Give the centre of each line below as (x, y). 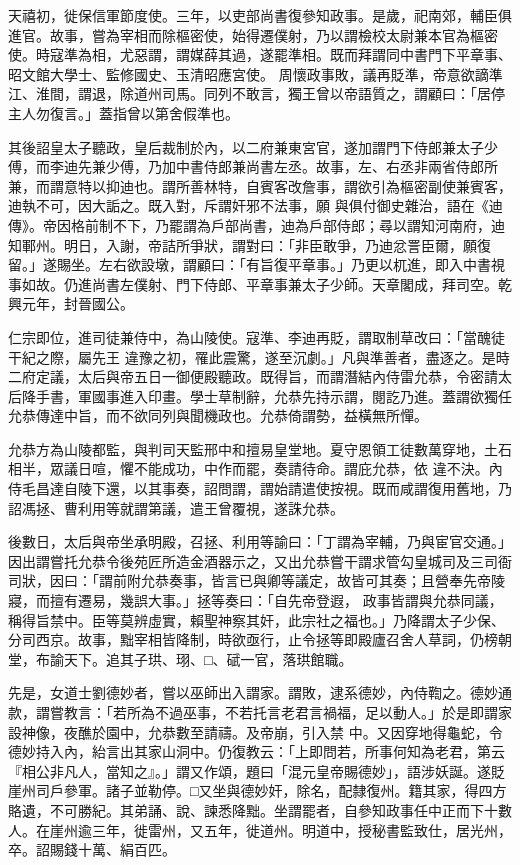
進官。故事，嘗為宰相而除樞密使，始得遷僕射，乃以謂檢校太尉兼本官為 (239, 34)
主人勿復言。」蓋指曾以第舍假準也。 (123, 112)
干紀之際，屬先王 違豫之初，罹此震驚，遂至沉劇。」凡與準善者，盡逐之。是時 (259, 356)
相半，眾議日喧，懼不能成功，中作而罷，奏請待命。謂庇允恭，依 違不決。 (248, 468)
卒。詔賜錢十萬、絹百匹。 (92, 849)
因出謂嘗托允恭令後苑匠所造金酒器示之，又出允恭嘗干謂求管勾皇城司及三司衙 (260, 560)
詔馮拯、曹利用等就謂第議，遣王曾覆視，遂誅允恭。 (176, 507)
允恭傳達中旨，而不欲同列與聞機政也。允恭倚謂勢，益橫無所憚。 (218, 415)
